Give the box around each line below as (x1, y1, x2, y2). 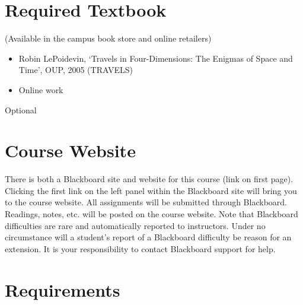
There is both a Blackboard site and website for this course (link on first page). (5, 173, 294, 185)
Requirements (5, 277, 120, 301)
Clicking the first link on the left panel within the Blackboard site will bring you (5, 184, 297, 196)
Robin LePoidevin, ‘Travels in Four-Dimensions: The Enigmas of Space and (18, 52, 293, 64)
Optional (5, 103, 37, 116)
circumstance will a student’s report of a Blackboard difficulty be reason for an (5, 231, 292, 243)
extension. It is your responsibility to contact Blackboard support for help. (5, 242, 276, 255)
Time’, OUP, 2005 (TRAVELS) (18, 63, 133, 76)
